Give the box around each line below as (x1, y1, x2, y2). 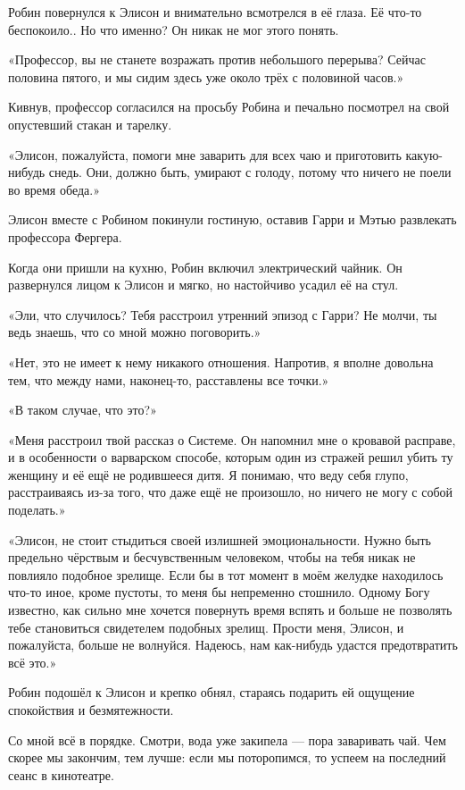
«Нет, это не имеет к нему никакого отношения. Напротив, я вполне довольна (8, 352, 434, 371)
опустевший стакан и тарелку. (8, 114, 172, 133)
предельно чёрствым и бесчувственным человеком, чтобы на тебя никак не (8, 548, 416, 567)
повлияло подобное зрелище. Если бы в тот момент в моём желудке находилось (8, 565, 444, 584)
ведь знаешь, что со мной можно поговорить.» (8, 323, 262, 341)
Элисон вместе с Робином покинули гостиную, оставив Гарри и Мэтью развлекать (8, 210, 457, 229)
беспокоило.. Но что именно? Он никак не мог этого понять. (8, 20, 339, 38)
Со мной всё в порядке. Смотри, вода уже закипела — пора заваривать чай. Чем (8, 730, 446, 749)
